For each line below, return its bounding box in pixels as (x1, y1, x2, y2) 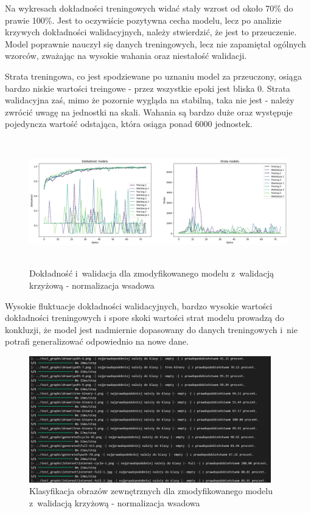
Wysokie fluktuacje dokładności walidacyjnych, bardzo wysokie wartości (5, 299, 273, 312)
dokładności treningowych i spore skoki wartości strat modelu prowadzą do (5, 311, 284, 324)
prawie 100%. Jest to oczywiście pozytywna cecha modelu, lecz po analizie (5, 13, 282, 26)
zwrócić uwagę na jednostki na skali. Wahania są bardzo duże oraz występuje (5, 105, 293, 118)
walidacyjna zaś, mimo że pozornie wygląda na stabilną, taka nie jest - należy (5, 94, 295, 106)
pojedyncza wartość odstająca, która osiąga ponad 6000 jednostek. (5, 117, 253, 130)
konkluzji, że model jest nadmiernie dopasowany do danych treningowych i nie (5, 323, 298, 336)
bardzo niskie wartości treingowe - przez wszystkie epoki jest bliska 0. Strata (5, 81, 290, 94)
